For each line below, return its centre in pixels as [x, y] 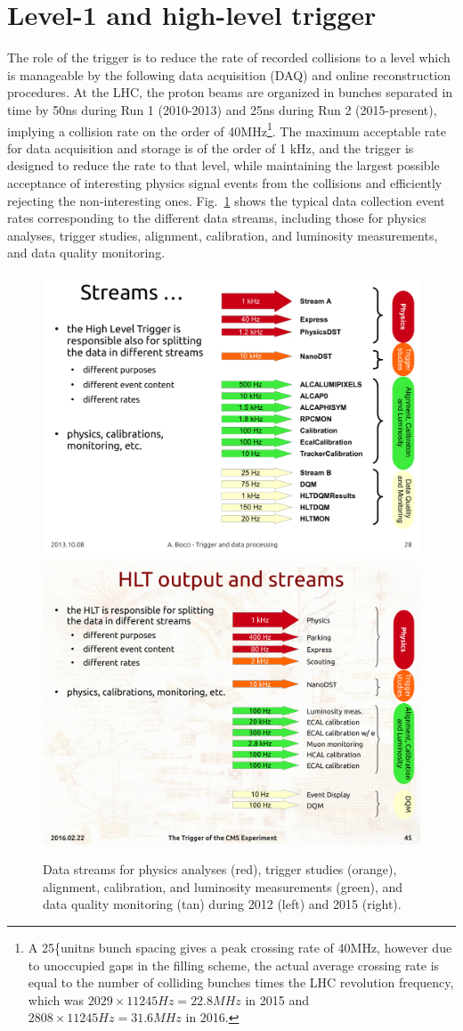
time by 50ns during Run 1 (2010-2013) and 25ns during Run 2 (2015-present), [222, 109]
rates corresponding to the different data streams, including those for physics [217, 218]
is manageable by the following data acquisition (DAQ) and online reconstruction [229, 74]
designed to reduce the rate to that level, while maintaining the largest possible [223, 165]
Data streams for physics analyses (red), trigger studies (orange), [220, 869]
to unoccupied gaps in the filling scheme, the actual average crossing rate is [234, 965]
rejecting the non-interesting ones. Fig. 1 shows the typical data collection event [226, 200]
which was [56, 999]
